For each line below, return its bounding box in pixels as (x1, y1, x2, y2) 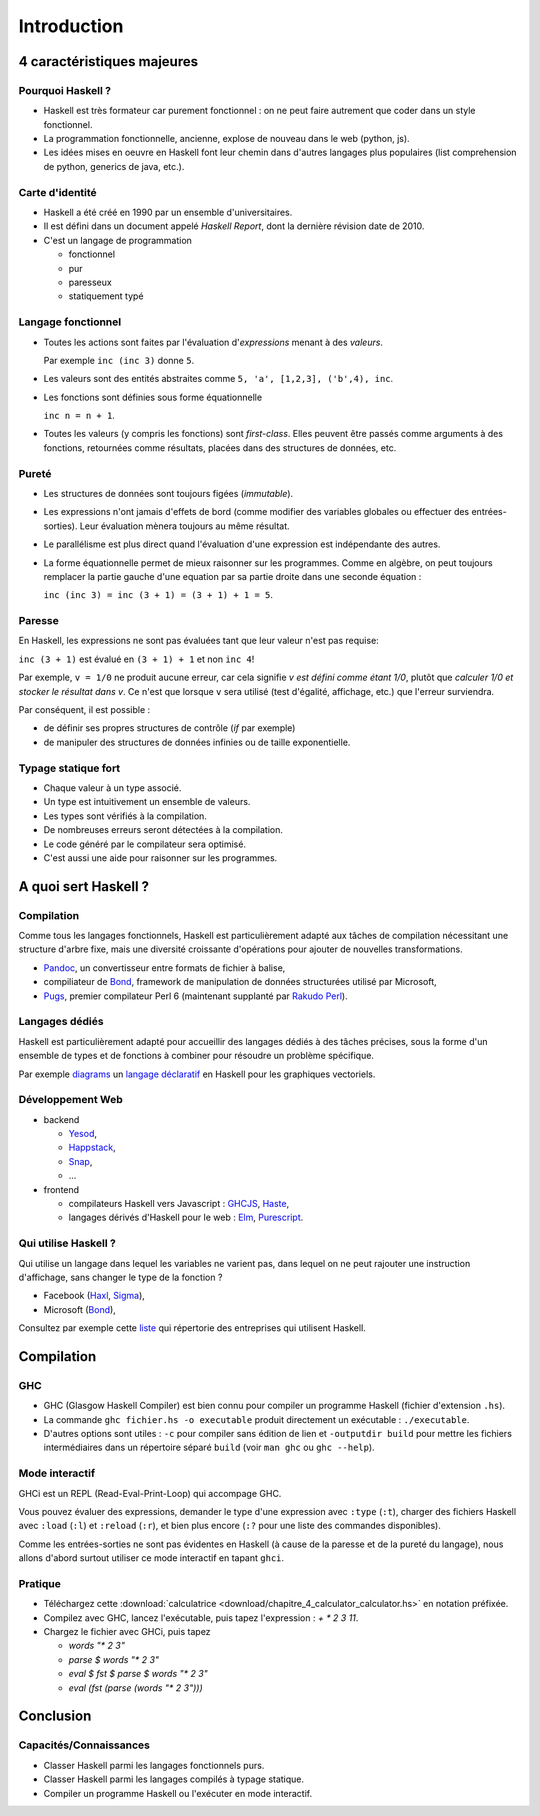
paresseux (68, 276, 112, 288)
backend (43, 1113, 80, 1125)
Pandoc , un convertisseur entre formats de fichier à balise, (43, 961, 286, 974)
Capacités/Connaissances (18, 1738, 150, 1752)
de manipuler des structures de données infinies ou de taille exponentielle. (43, 736, 351, 748)
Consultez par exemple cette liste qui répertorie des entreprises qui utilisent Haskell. (18, 1322, 367, 1334)
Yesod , (68, 1128, 97, 1140)
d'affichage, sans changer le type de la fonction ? (18, 1271, 223, 1283)
